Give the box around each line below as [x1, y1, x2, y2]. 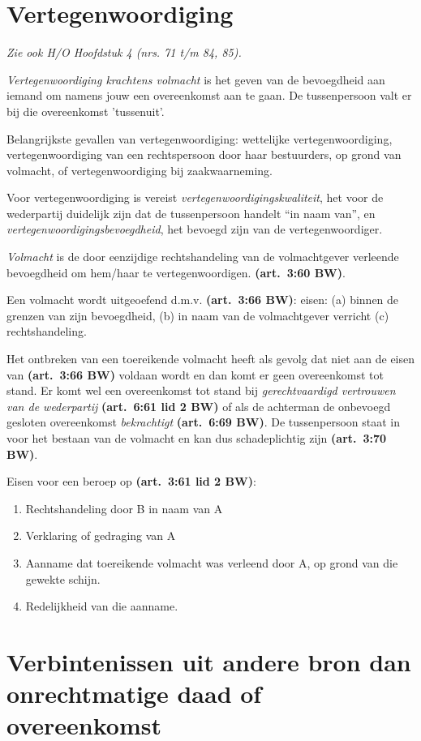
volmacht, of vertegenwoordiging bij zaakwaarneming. [6, 161, 273, 178]
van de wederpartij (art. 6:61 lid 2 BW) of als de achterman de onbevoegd [6, 397, 391, 414]
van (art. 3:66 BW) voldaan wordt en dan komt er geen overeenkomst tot [6, 366, 384, 383]
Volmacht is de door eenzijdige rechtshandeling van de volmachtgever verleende [6, 248, 399, 265]
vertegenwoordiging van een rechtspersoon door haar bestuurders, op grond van [6, 146, 402, 163]
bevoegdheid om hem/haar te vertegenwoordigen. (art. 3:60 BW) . [6, 263, 346, 281]
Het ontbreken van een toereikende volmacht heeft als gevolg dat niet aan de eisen [6, 350, 415, 367]
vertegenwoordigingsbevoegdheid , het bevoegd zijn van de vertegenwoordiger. [6, 221, 383, 238]
